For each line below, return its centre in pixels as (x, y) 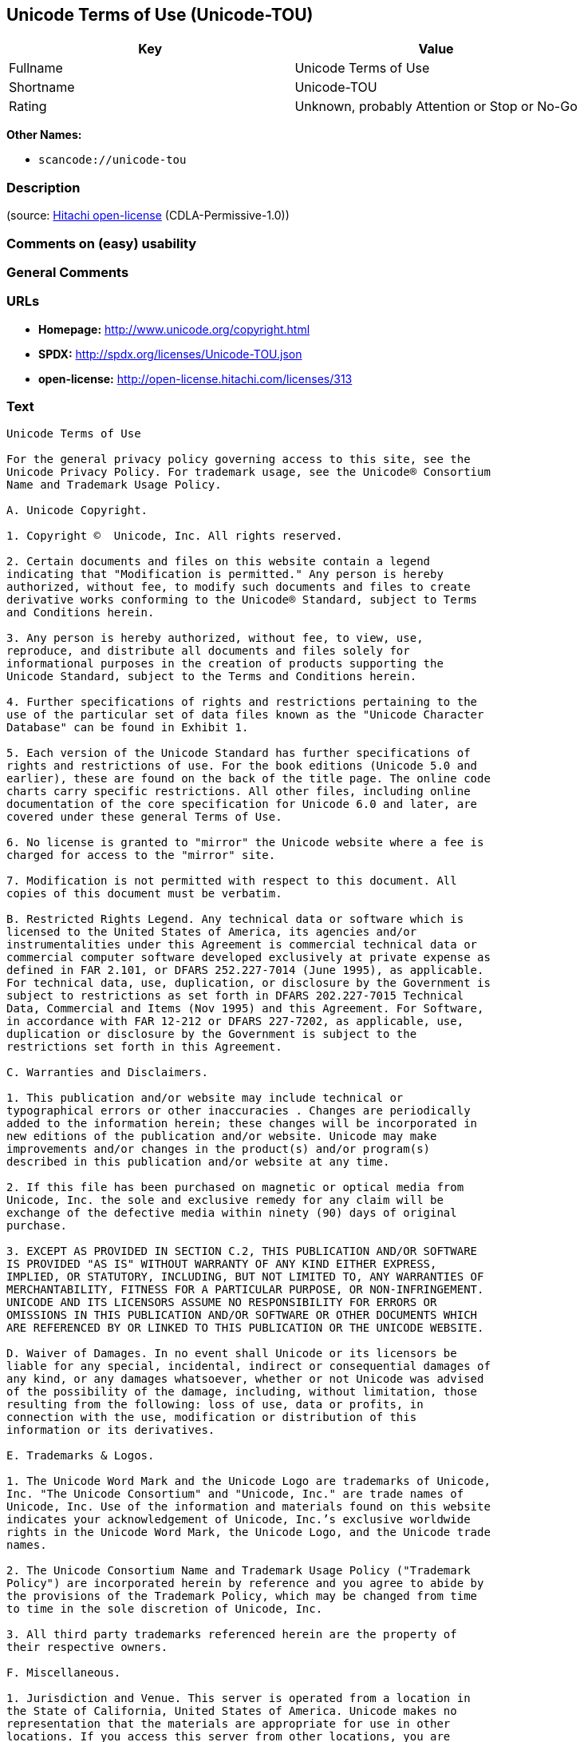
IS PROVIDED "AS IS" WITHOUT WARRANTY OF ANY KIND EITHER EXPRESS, (222, 1264)
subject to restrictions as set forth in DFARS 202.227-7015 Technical (235, 996)
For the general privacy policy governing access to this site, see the (239, 459)
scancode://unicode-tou (112, 160)
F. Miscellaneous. (64, 1673)
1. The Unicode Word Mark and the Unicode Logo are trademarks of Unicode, (249, 1481)
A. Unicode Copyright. (77, 511)
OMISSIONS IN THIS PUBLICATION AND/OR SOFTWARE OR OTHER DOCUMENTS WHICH (242, 1315)
